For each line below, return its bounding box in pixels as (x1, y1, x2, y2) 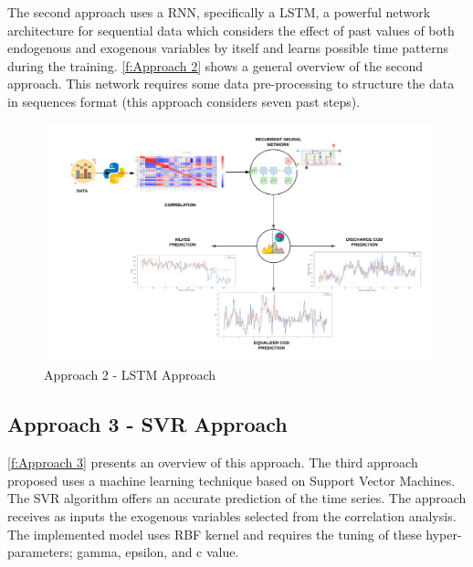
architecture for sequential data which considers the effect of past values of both (7, 20, 455, 39)
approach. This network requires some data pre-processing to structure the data (7, 74, 455, 93)
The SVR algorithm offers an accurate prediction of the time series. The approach (7, 488, 467, 508)
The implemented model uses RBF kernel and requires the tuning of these (7, 524, 422, 543)
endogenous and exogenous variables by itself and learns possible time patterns (7, 38, 448, 58)
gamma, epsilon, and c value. (77, 542, 239, 562)
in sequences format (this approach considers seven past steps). (7, 91, 361, 110)
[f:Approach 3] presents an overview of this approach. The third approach (7, 453, 418, 472)
